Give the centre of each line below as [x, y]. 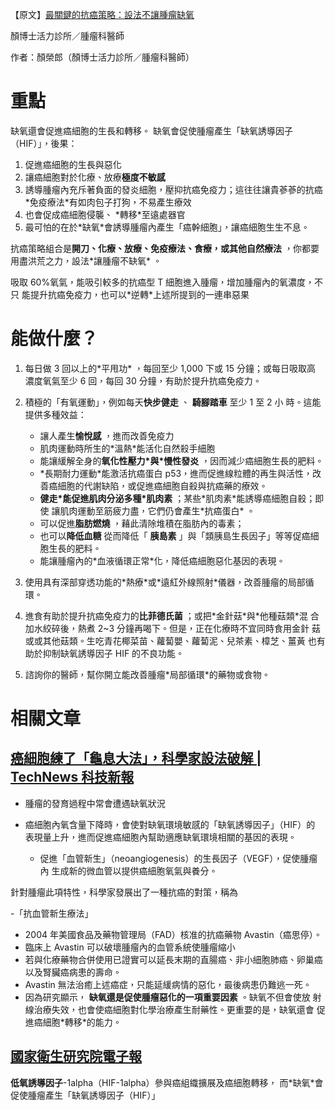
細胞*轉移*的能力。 [82, 1022]
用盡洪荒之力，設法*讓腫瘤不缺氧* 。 [86, 260]
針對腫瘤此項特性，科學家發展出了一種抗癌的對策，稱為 [124, 892]
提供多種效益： [55, 414]
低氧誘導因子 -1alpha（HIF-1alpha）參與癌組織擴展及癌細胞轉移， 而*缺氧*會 [167, 1082]
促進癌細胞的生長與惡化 [73, 164]
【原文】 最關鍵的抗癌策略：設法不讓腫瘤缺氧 [102, 14]
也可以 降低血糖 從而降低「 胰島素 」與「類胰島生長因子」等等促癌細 [179, 535]
